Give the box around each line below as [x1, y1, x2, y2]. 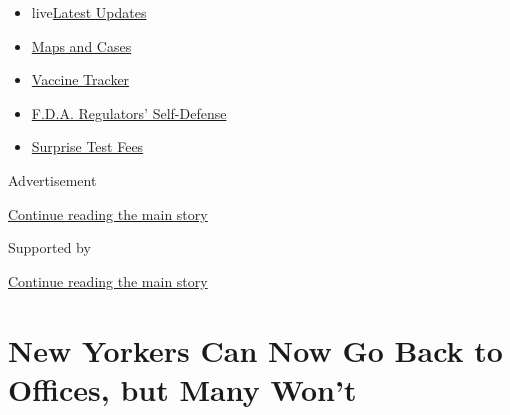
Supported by [8, 237, 91, 258]
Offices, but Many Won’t [8, 368, 357, 409]
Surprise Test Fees [31, 136, 144, 157]
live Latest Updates [31, 2, 147, 22]
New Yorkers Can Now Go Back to [8, 329, 503, 370]
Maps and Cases [31, 35, 132, 56]
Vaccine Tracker [31, 69, 130, 90]
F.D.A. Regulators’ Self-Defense [31, 102, 227, 123]
